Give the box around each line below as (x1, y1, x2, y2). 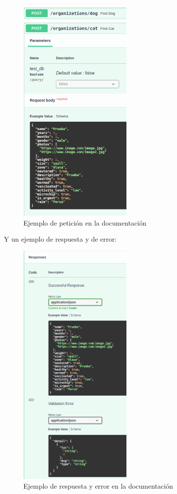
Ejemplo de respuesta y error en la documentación (23, 480, 173, 491)
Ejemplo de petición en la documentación (23, 217, 146, 228)
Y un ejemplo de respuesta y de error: (4, 234, 117, 244)
